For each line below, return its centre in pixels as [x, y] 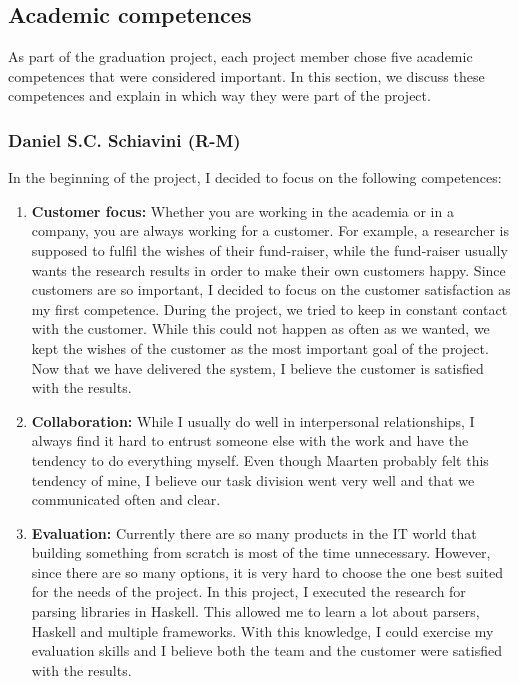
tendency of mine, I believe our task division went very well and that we [253, 479]
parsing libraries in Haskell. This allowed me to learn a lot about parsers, [255, 611]
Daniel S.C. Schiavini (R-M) [124, 139]
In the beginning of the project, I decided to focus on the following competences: [255, 177]
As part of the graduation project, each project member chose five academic [240, 56]
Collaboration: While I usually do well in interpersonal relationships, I [253, 420]
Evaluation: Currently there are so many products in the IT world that [254, 532]
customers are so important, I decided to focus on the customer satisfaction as [271, 289]
